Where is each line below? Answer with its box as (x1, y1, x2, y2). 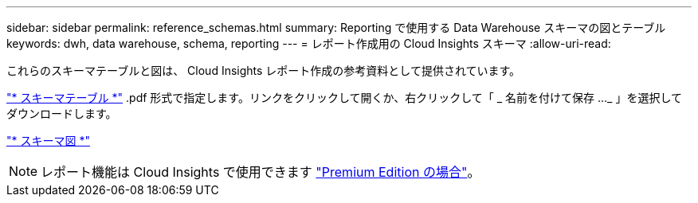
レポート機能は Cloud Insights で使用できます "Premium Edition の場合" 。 (41, 164, 480, 180)
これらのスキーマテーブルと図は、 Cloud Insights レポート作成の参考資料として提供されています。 (6, 64, 521, 77)
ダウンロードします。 (6, 107, 117, 120)
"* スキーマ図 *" (6, 134, 90, 147)
